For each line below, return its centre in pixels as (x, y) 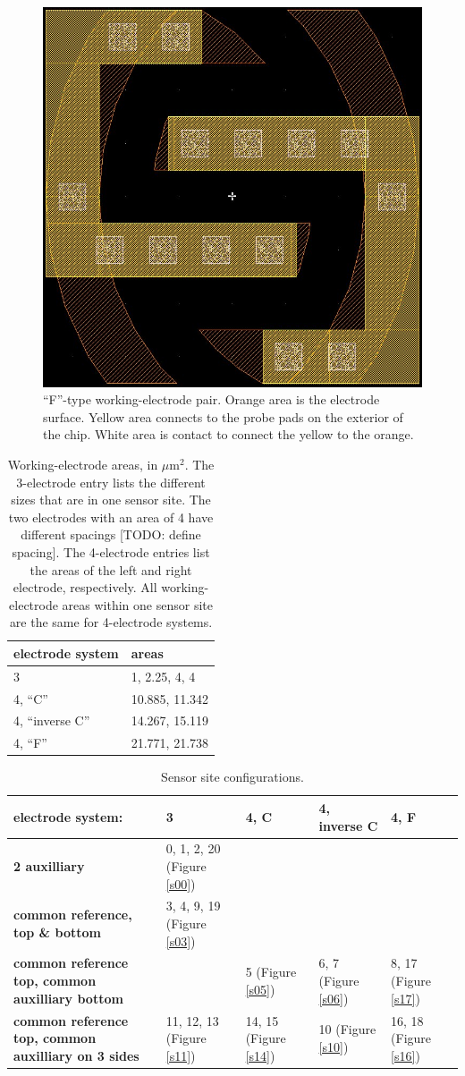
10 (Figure (347, 1029)
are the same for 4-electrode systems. (111, 622)
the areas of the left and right (111, 569)
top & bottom (57, 932)
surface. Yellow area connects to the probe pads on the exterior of (223, 416)
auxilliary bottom (68, 998)
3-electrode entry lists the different (111, 482)
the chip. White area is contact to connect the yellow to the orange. (228, 434)
